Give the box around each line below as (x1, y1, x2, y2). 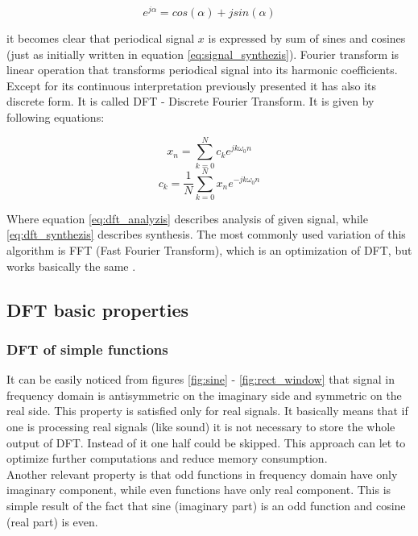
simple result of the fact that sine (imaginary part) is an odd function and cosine (6, 497, 406, 514)
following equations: (6, 109, 105, 126)
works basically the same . (6, 257, 136, 274)
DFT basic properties (6, 297, 188, 322)
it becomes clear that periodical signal (6, 30, 195, 47)
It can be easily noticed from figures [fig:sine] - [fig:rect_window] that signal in (6, 371, 395, 388)
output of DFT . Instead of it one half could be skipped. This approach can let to (6, 434, 406, 451)
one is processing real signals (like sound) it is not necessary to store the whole (6, 418, 395, 435)
